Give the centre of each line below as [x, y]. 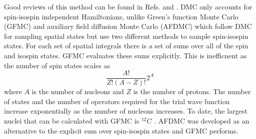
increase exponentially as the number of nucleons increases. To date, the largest [126, 111]
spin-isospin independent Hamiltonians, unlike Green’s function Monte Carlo [121, 16]
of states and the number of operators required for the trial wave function [117, 101]
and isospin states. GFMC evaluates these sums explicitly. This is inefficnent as [125, 55]
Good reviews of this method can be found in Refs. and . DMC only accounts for [128, 6]
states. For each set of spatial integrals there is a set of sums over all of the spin [126, 46]
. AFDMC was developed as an [202, 121]
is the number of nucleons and [78, 91]
